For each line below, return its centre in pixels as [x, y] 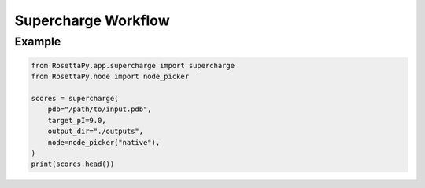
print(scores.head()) [73, 164]
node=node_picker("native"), [104, 142]
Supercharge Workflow [92, 20]
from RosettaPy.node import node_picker [110, 77]
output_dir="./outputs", [96, 132]
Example [38, 42]
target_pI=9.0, [77, 120]
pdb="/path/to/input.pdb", [100, 109]
